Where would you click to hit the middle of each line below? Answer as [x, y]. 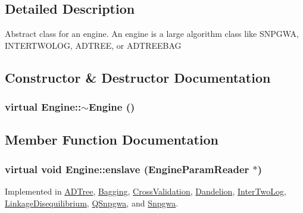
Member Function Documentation [112, 140]
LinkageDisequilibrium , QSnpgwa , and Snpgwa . [92, 203]
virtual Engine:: [43, 107]
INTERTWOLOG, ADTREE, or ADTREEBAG [93, 45]
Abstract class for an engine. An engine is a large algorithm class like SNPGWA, [152, 34]
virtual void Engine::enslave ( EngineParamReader [127, 169]
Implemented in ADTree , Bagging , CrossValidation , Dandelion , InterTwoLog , [146, 191]
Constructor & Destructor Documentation [138, 77]
